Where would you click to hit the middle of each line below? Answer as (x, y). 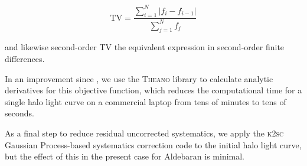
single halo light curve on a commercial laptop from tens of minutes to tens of (146, 101)
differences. (25, 59)
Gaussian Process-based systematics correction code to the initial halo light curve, (153, 144)
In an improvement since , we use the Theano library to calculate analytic (139, 78)
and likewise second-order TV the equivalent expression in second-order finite (145, 47)
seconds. (19, 113)
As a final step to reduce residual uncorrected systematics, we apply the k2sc (144, 133)
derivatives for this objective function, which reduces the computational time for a (153, 90)
